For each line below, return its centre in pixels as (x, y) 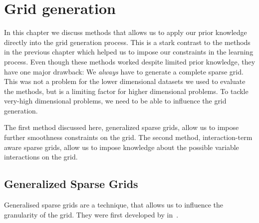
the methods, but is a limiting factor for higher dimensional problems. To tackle (126, 91)
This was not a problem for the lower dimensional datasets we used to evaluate (125, 81)
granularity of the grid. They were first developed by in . (91, 214)
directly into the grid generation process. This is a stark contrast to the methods (127, 42)
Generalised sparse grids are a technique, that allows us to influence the (114, 205)
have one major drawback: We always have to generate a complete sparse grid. (124, 71)
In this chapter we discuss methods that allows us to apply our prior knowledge (126, 32)
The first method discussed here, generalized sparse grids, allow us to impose (122, 127)
